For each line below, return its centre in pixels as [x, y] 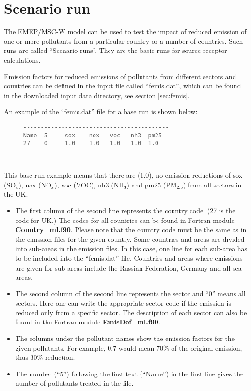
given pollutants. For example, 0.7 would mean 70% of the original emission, [129, 348]
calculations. [22, 59]
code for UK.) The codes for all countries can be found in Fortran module [125, 220]
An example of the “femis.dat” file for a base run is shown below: [101, 111]
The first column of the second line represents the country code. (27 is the [125, 210]
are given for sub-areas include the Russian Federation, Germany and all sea [128, 267]
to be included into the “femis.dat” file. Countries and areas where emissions [129, 258]
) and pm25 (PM [152, 184]
